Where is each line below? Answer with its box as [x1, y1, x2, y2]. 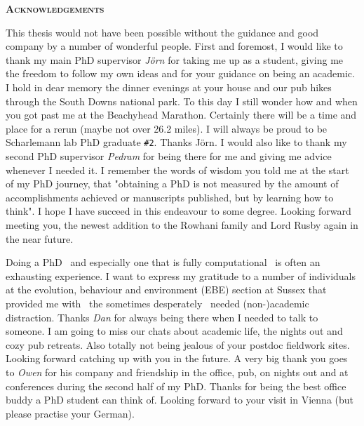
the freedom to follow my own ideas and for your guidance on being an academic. [6, 66, 355, 81]
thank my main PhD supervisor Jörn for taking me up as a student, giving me [6, 52, 344, 67]
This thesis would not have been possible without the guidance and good [6, 25, 319, 39]
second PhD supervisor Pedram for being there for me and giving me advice [6, 149, 332, 163]
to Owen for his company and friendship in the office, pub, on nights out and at [6, 364, 349, 379]
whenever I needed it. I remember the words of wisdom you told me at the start [6, 162, 349, 177]
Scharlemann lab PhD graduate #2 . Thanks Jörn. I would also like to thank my [6, 135, 347, 149]
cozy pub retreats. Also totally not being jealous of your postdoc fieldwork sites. [6, 337, 350, 352]
